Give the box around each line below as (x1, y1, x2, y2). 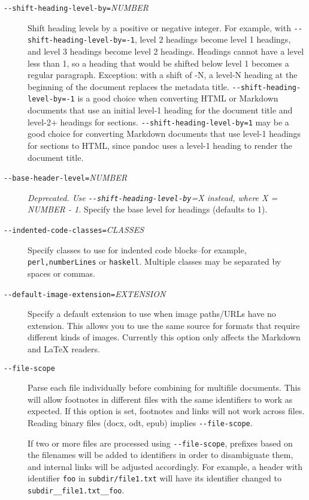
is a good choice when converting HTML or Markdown (77, 92, 278, 104)
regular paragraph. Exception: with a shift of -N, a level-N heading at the (28, 68, 298, 81)
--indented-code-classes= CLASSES (4, 223, 144, 235)
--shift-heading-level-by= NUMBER (4, 1, 149, 13)
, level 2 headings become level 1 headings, (134, 33, 291, 46)
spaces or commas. (28, 267, 96, 279)
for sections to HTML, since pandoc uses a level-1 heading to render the (28, 139, 292, 151)
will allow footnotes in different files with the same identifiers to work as (28, 393, 293, 405)
